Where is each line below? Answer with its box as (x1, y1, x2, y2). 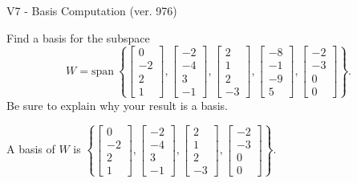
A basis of (6, 140, 55, 157)
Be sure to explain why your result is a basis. (6, 96, 229, 113)
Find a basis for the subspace (6, 29, 150, 46)
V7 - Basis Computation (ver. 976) (6, 2, 177, 18)
